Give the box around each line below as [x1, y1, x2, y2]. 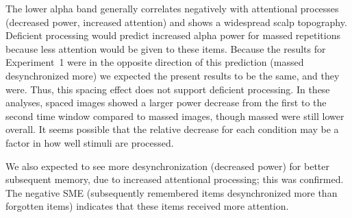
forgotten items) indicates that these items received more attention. [5, 199, 289, 213]
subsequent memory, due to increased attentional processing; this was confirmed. [5, 172, 344, 186]
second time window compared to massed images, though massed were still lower [5, 108, 344, 123]
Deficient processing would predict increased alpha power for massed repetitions [5, 28, 340, 43]
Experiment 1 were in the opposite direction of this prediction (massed [5, 55, 304, 69]
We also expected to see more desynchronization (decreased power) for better [5, 158, 329, 173]
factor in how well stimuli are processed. [5, 135, 174, 149]
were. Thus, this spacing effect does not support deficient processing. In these [5, 82, 330, 96]
